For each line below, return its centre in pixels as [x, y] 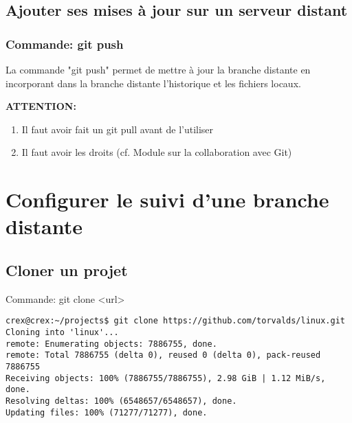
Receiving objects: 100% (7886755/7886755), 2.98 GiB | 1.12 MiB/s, [166, 378]
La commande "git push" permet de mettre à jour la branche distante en [158, 69]
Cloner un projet [67, 270]
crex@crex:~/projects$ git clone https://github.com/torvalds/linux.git [175, 321]
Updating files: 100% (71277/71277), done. [107, 412]
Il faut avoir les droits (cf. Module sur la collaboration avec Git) [157, 152]
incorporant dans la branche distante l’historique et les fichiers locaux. [153, 83]
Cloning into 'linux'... [62, 332]
